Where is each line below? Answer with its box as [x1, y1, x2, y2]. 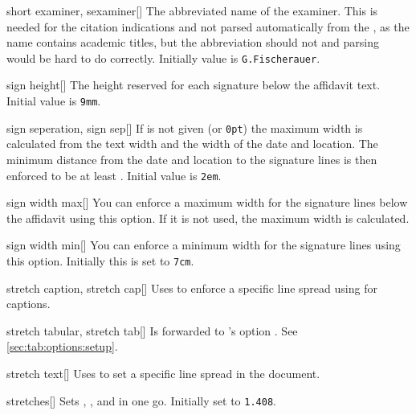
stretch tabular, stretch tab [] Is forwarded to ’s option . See [6, 322, 298, 339]
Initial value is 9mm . [6, 92, 101, 109]
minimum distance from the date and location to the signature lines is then [6, 150, 377, 167]
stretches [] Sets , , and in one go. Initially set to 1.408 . [6, 392, 276, 409]
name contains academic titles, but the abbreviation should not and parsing [6, 34, 379, 51]
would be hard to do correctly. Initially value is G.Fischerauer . [6, 49, 320, 66]
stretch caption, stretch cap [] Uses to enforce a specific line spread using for [6, 279, 377, 296]
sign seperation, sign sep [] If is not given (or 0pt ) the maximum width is [6, 119, 363, 136]
